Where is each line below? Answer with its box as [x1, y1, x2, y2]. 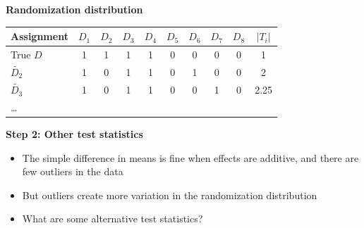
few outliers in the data [22, 164, 123, 179]
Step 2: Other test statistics [6, 127, 143, 141]
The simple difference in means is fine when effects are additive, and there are [22, 150, 359, 165]
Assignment [11, 29, 68, 44]
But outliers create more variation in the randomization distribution [22, 187, 317, 202]
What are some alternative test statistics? [22, 211, 203, 226]
